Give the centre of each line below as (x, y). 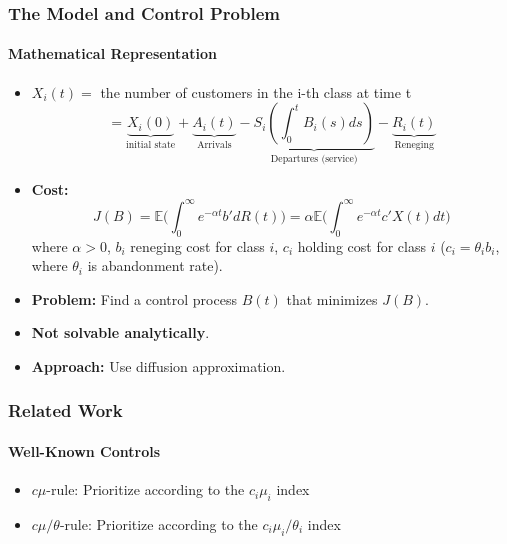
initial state (151, 145)
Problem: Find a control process (134, 298)
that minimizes (332, 298)
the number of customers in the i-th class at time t (256, 91)
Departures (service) (314, 159)
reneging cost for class (197, 245)
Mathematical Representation (112, 53)
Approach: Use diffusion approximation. (158, 365)
